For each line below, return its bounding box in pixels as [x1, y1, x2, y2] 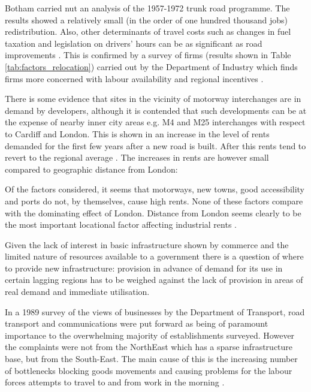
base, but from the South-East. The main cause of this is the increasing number [5, 352, 298, 365]
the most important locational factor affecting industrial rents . [5, 218, 237, 231]
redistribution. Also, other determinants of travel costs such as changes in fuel [5, 25, 291, 38]
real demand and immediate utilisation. [5, 285, 150, 298]
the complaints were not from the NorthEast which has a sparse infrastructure [5, 340, 293, 353]
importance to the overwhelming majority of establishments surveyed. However [5, 328, 295, 341]
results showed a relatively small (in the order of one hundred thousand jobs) [5, 13, 288, 26]
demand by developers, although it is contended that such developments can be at [5, 104, 307, 116]
